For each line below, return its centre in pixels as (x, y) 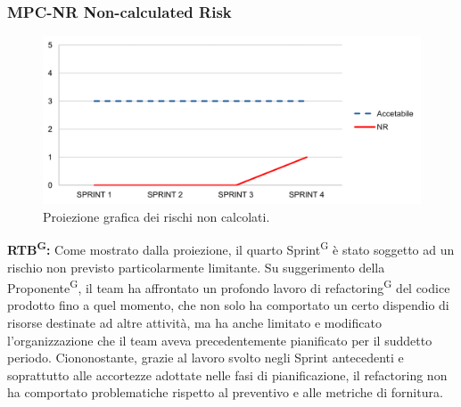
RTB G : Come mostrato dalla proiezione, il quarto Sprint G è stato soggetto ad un (231, 248)
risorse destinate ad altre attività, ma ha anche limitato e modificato (194, 323)
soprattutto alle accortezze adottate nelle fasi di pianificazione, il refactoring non (227, 374)
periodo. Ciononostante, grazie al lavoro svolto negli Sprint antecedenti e (206, 358)
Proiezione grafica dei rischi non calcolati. (156, 216)
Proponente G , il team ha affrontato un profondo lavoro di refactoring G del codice (229, 286)
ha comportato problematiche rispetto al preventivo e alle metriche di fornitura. (225, 392)
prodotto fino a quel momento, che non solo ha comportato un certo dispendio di (228, 305)
